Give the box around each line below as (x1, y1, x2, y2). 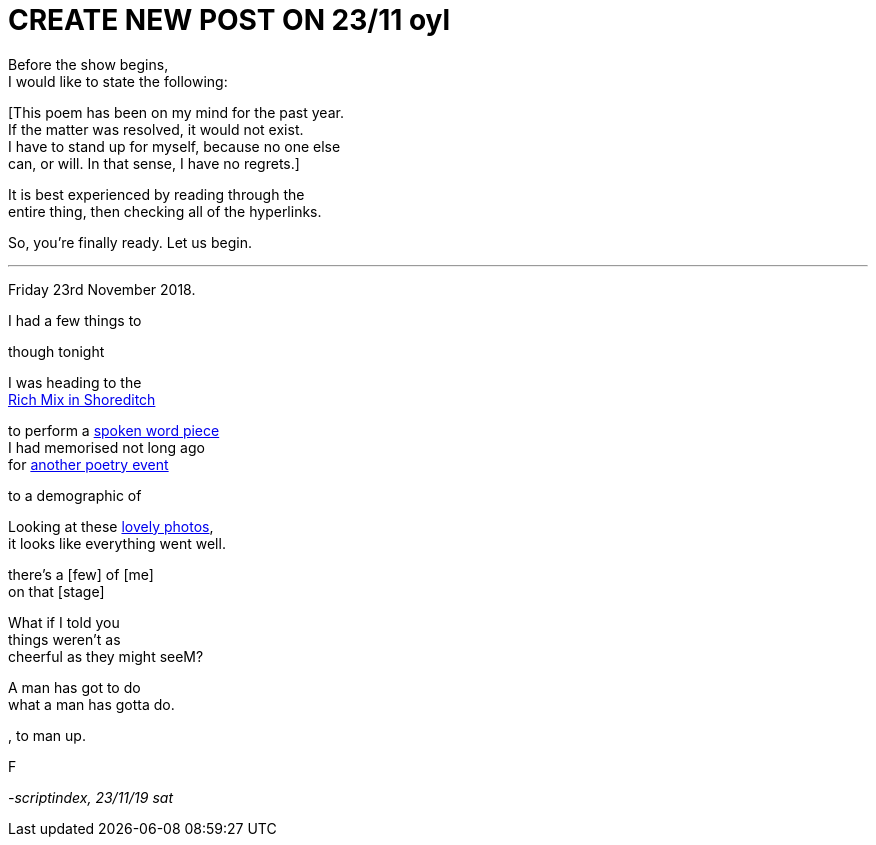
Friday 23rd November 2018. (8, 280, 196, 298)
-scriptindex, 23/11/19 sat (8, 788, 173, 806)
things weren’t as (8, 630, 121, 648)
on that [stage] (8, 582, 105, 600)
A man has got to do (8, 678, 141, 696)
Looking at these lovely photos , (8, 517, 214, 535)
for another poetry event (8, 455, 169, 473)
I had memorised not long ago (8, 438, 205, 456)
